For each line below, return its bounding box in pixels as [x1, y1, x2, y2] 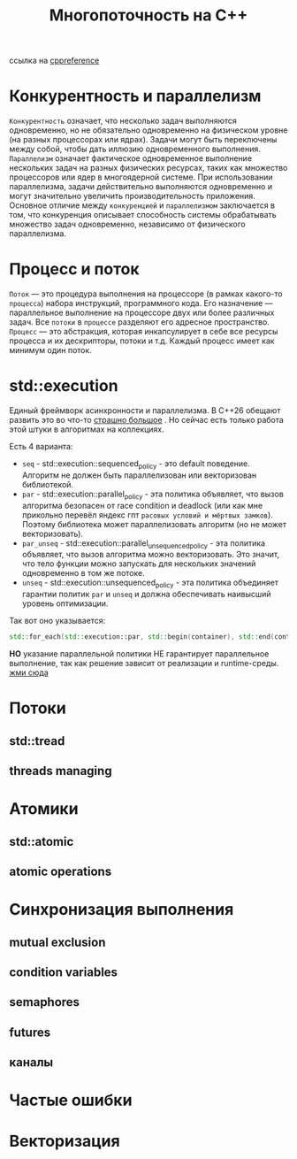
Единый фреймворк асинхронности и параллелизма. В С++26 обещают [9, 405, 281, 416]
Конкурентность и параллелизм [9, 86, 262, 106]
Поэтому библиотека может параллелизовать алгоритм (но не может [21, 518, 287, 529]
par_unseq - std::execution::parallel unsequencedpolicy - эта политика [21, 537, 266, 550]
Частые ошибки [9, 1090, 133, 1110]
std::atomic [9, 833, 74, 849]
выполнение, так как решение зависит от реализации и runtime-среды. [9, 658, 279, 669]
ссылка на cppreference [9, 55, 100, 66]
